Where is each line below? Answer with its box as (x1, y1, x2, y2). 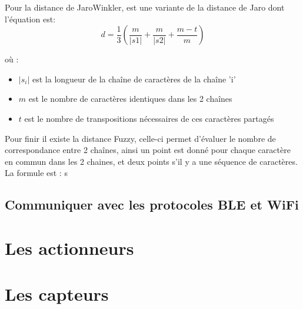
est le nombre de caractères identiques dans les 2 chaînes (28, 92, 232, 105)
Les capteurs (5, 282, 109, 306)
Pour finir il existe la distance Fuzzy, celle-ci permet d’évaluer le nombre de (5, 132, 276, 144)
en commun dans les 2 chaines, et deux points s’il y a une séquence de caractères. (5, 155, 298, 167)
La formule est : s (5, 167, 68, 179)
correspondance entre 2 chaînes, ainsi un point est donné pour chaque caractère (5, 144, 291, 156)
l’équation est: (5, 12, 56, 25)
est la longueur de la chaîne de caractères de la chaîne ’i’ (32, 72, 236, 85)
